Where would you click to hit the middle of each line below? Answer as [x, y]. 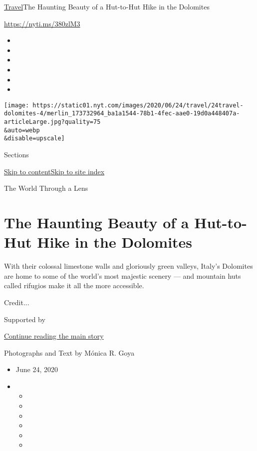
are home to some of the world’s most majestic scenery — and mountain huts [123, 275]
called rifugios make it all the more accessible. [74, 285]
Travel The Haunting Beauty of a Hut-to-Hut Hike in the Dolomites [107, 6]
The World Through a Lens [46, 188]
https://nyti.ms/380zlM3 [42, 23]
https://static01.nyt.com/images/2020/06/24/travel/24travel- [138, 105]
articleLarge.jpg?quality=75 [52, 122]
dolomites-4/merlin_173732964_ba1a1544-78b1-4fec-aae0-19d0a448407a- [122, 114]
